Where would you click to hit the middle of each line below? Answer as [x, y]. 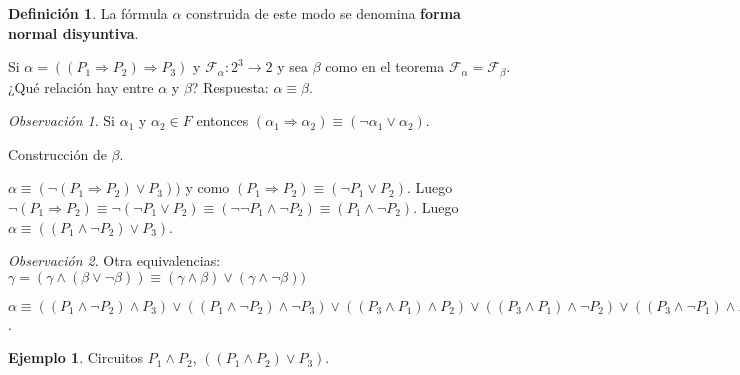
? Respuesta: [230, 86]
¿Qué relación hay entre [81, 86]
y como [207, 187]
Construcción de [57, 153]
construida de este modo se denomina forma [323, 13]
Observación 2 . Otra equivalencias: [114, 260]
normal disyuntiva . [73, 32]
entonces [222, 120]
